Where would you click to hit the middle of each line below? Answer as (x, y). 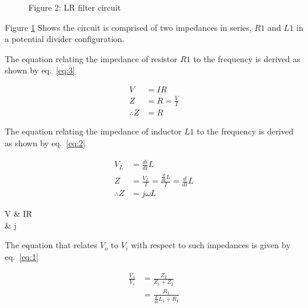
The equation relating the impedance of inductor (93, 131)
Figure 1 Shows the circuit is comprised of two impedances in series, (128, 27)
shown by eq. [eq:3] (40, 70)
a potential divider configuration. (65, 39)
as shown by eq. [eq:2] (45, 143)
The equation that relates (51, 245)
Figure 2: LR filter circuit (75, 7)
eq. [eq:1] (22, 256)
